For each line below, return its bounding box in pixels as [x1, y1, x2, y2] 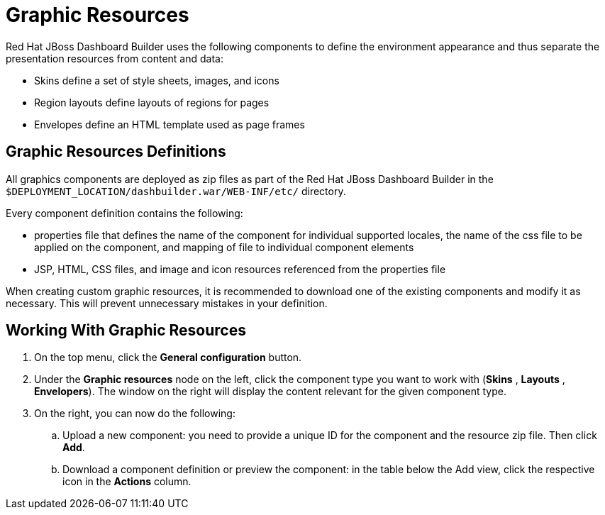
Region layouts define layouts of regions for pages [34, 96, 270, 109]
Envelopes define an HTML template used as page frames [34, 118, 305, 131]
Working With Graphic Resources [6, 321, 246, 340]
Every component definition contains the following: [6, 206, 243, 219]
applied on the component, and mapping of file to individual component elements [34, 240, 414, 253]
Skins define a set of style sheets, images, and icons [34, 74, 279, 87]
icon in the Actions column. [62, 475, 192, 488]
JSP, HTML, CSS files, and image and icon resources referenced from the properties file [34, 262, 446, 275]
